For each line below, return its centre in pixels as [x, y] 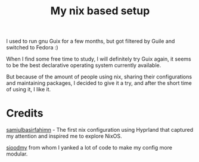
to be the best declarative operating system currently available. [84, 65]
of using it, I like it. [29, 90]
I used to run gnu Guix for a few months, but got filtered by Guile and [91, 41]
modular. [17, 154]
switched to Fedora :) [32, 47]
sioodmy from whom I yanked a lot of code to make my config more [89, 148]
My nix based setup [100, 11]
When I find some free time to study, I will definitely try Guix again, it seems [99, 59]
